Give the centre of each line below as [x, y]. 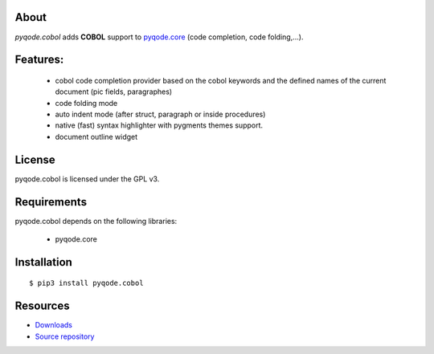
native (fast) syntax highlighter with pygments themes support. [159, 125]
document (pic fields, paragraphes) [114, 92]
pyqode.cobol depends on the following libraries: [96, 221]
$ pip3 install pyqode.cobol [86, 283]
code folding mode [86, 103]
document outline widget [96, 136]
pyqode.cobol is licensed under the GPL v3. [87, 179]
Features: [39, 60]
